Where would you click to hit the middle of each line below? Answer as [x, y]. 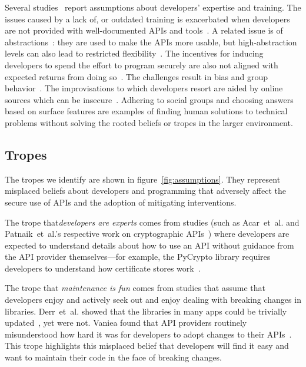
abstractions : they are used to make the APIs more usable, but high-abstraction [151, 42]
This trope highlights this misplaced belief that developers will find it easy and [147, 345]
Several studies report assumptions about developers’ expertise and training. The [153, 7]
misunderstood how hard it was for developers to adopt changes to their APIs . [148, 334]
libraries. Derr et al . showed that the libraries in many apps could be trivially [146, 311]
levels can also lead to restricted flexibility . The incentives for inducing [134, 53]
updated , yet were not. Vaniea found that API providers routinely [126, 323]
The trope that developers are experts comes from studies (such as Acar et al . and [152, 222]
